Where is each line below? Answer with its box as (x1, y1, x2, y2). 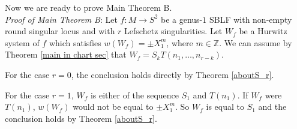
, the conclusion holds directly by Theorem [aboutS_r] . (71, 68, 274, 80)
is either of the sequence (90, 88, 179, 101)
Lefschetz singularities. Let (124, 25, 223, 37)
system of (5, 36, 40, 49)
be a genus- (160, 13, 203, 25)
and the (258, 100, 287, 113)
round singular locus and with (5, 25, 115, 37)
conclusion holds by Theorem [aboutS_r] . (5, 112, 157, 124)
